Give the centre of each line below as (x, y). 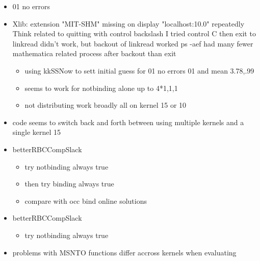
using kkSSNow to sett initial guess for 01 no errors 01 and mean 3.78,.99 (139, 70)
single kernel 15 (37, 132)
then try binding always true (69, 184)
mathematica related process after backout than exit (94, 53)
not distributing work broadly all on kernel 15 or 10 (106, 105)
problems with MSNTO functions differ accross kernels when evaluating (124, 252)
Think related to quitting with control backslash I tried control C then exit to (134, 33)
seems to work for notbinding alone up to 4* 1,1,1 (101, 88)
